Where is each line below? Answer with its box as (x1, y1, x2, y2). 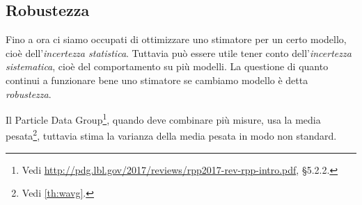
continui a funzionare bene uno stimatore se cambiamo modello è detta (6, 72, 308, 87)
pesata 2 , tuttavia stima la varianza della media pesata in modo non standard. (6, 126, 337, 143)
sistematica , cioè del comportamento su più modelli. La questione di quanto (6, 59, 329, 74)
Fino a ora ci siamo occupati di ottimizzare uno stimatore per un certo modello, (6, 32, 347, 47)
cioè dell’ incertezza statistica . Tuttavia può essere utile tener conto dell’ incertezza (6, 45, 352, 60)
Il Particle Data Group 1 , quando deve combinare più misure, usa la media (6, 110, 321, 126)
